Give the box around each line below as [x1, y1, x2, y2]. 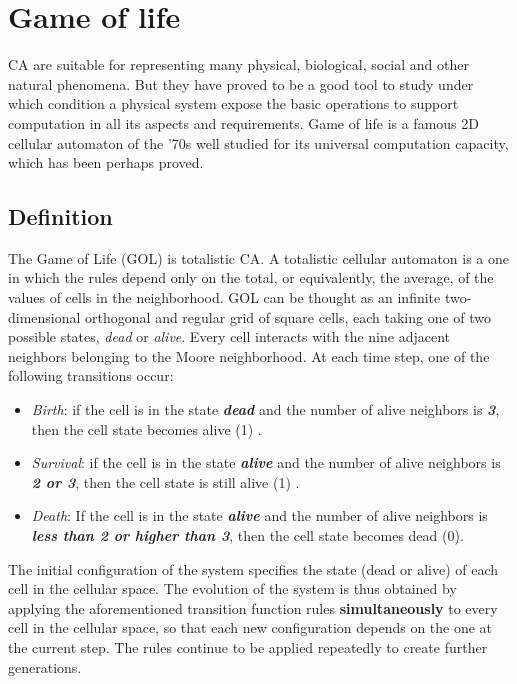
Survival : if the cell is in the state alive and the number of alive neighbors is [31, 452, 501, 473]
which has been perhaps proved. [8, 152, 204, 173]
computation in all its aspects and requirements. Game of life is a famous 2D [8, 112, 479, 133]
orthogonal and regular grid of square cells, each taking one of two [85, 306, 492, 327]
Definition [8, 201, 113, 232]
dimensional [8, 306, 81, 327]
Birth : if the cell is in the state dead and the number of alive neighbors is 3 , [31, 399, 500, 420]
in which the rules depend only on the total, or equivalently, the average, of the [8, 267, 494, 288]
